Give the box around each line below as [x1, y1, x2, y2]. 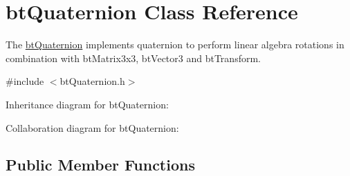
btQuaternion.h [59, 74, 125, 88]
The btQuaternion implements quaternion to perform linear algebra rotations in [6, 37, 344, 52]
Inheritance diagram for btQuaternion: [6, 97, 169, 111]
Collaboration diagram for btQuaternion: [6, 120, 179, 135]
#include [6, 74, 44, 88]
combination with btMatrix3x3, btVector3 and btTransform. [6, 50, 261, 65]
